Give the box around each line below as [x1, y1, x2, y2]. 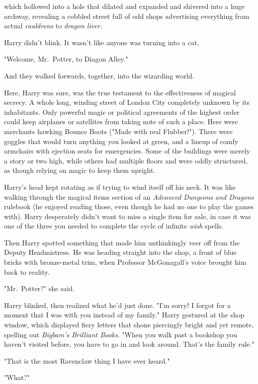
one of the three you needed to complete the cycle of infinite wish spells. [4, 221, 224, 231]
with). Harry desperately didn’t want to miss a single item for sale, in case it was [4, 211, 251, 221]
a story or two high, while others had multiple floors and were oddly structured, [4, 155, 248, 165]
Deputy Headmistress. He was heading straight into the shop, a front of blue [4, 247, 237, 257]
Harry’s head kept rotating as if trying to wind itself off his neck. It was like [4, 181, 236, 192]
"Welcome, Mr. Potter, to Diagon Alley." [4, 54, 128, 64]
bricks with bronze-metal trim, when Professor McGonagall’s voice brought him [4, 257, 247, 267]
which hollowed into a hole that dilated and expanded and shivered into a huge [4, 1, 245, 11]
